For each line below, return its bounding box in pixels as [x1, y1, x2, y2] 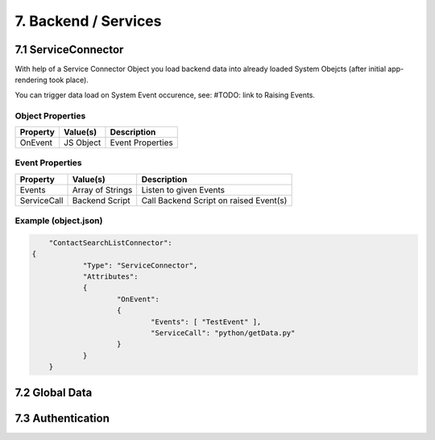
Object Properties [14, 110, 86, 121]
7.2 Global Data [14, 385, 93, 399]
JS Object [63, 137, 101, 148]
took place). [48, 75, 89, 85]
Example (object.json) [14, 215, 103, 226]
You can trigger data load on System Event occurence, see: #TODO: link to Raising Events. [14, 89, 316, 100]
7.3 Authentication [14, 411, 110, 425]
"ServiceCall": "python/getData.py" [150, 329, 296, 338]
